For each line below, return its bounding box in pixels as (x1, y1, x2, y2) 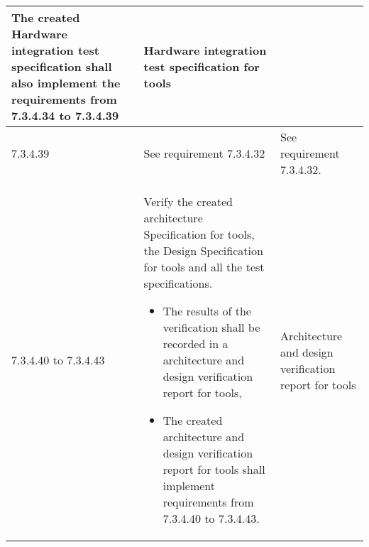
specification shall (11, 58, 112, 75)
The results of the (163, 303, 251, 319)
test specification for (143, 58, 260, 75)
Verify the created (143, 193, 233, 210)
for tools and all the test (143, 259, 265, 275)
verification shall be (163, 319, 260, 335)
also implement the (11, 75, 121, 91)
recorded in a (163, 335, 228, 352)
